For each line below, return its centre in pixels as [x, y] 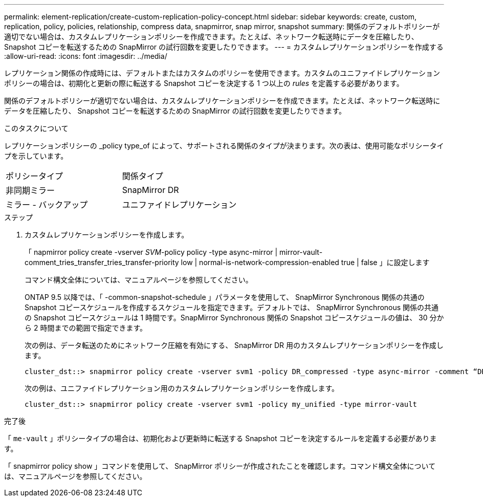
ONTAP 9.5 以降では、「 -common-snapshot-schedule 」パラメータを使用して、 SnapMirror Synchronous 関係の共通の [225, 297]
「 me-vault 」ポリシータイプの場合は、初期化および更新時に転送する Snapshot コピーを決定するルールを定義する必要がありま [221, 438]
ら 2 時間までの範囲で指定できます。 [86, 328]
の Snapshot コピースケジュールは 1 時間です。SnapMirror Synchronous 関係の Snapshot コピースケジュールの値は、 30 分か [234, 318]
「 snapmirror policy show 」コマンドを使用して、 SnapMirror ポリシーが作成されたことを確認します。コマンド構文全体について [220, 466]
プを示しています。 [36, 156]
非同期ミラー [30, 190]
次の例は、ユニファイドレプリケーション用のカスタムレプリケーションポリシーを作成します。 [182, 388]
